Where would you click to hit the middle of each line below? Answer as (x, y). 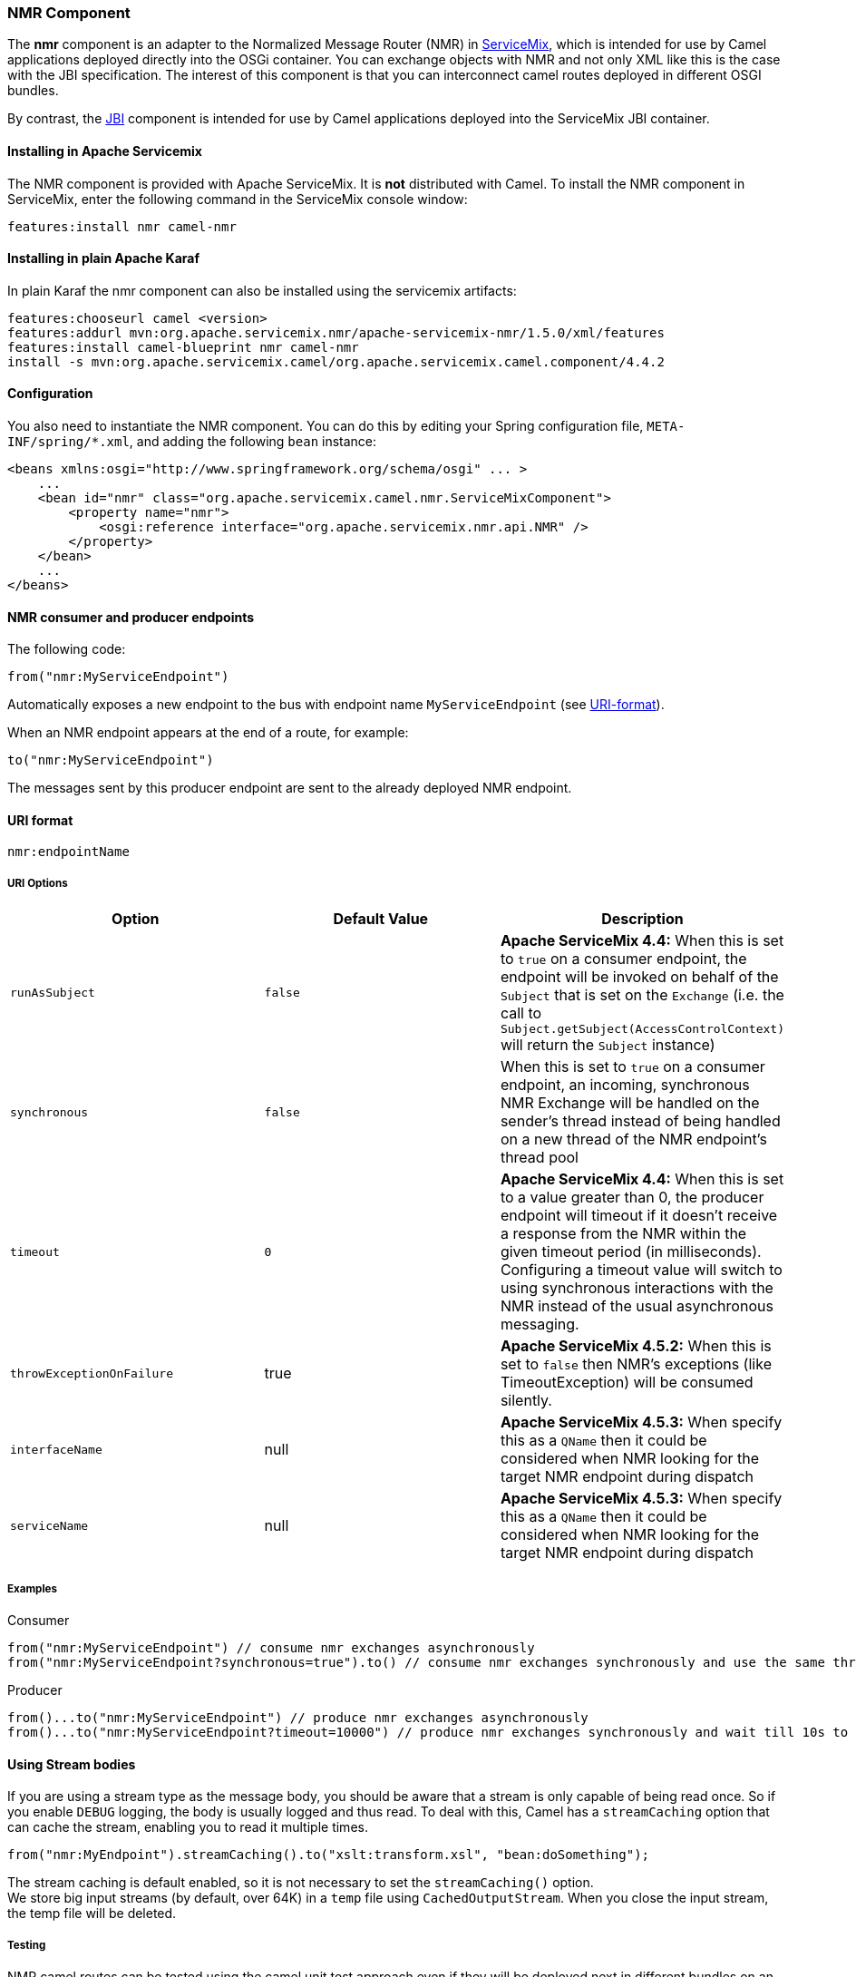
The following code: (67, 649)
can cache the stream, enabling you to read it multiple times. (188, 1827)
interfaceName (56, 1449)
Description (642, 919)
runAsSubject (53, 993)
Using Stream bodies (72, 1764)
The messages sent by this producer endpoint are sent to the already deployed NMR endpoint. (290, 788)
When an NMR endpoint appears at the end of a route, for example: (208, 733)
